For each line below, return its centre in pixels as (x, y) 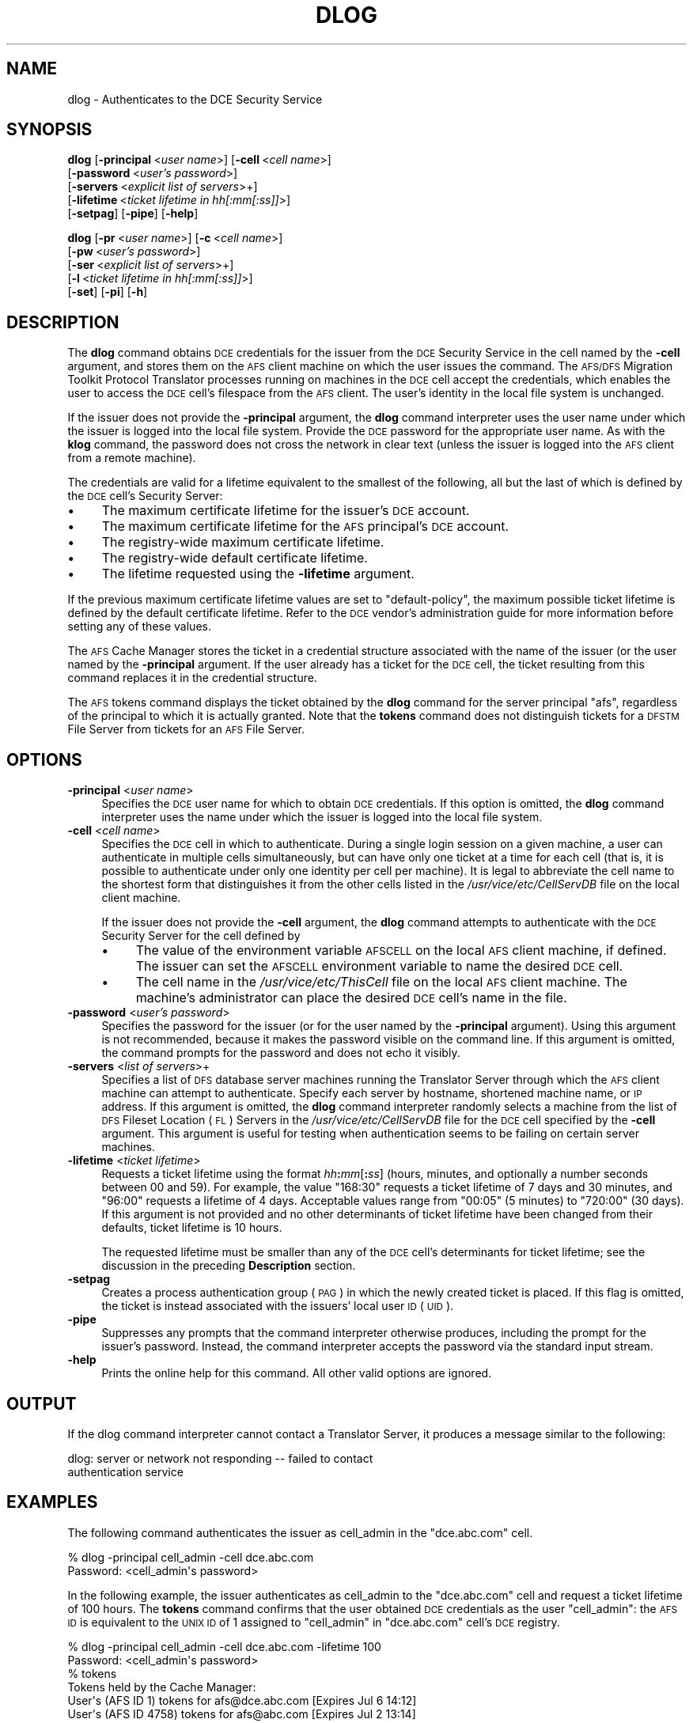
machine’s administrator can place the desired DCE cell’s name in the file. (351, 998)
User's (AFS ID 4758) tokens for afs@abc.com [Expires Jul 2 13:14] (242, 1714)
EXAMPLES (52, 1502)
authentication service (125, 1471)
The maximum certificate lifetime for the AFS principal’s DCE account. (305, 526)
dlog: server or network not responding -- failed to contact (220, 1458)
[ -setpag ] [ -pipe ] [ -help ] (133, 214)
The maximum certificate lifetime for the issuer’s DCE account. (286, 511)
